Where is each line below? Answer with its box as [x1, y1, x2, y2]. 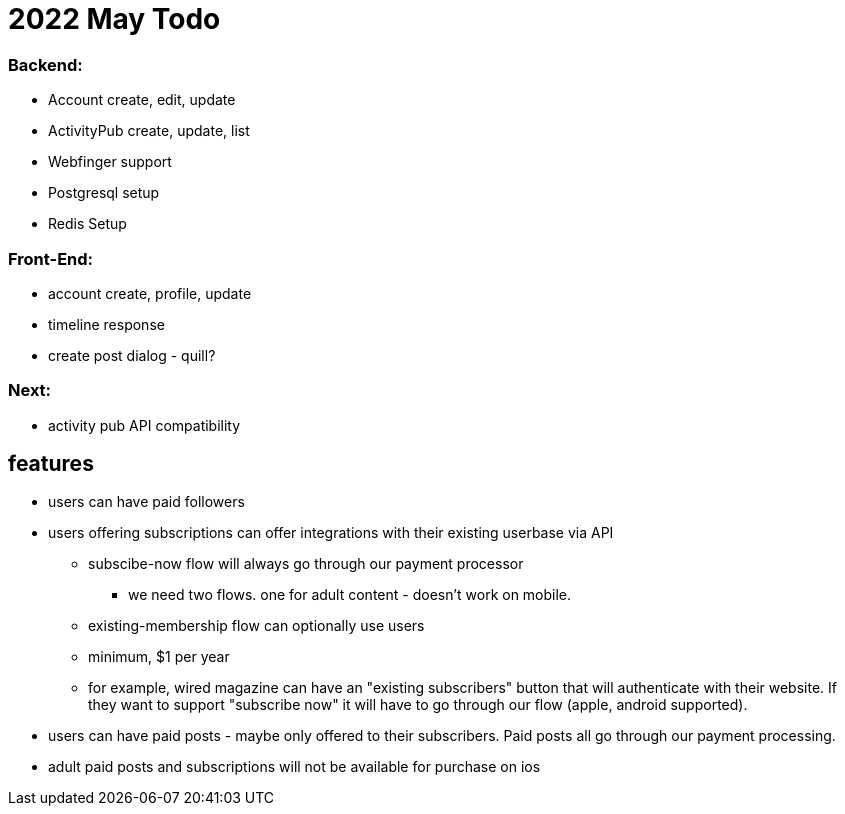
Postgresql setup [48, 184, 160, 202]
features [8, 451, 94, 477]
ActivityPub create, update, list [48, 122, 250, 140]
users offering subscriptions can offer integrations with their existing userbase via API [48, 524, 614, 542]
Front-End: [8, 248, 94, 269]
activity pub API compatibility [48, 416, 241, 434]
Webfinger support [48, 153, 172, 171]
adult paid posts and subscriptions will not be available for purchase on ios [48, 758, 541, 776]
